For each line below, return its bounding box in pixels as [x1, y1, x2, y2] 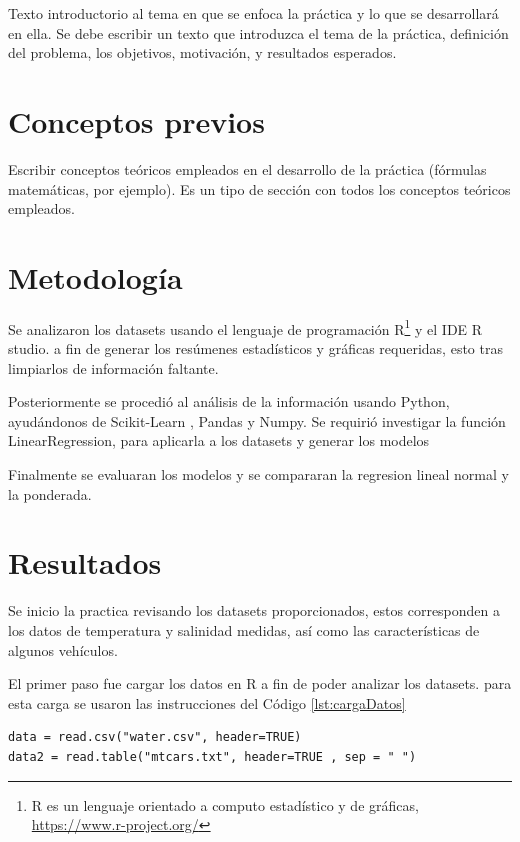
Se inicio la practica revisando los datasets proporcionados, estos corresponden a [8, 600, 501, 621]
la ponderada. [8, 483, 92, 504]
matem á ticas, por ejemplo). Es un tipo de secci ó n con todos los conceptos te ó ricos [8, 178, 511, 199]
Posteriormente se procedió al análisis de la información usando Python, [8, 391, 450, 412]
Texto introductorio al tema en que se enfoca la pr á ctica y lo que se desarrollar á [8, 3, 499, 23]
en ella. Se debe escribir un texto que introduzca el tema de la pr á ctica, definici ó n [8, 22, 509, 43]
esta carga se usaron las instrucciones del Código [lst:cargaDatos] [8, 692, 406, 713]
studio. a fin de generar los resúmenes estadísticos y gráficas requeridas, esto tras [8, 338, 503, 359]
